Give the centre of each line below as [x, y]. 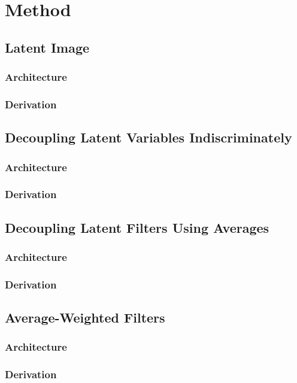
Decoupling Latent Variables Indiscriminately [148, 137]
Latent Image [47, 47]
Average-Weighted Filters [85, 317]
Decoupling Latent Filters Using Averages [137, 227]
